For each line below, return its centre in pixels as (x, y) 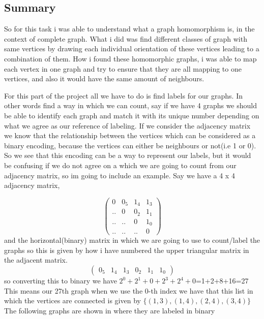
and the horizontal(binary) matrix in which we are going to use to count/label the (132, 240)
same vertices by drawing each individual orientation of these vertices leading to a (132, 49)
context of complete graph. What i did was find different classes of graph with (126, 38)
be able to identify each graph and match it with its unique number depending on (132, 115)
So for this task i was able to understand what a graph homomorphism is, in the (129, 29)
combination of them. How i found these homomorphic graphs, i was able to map (130, 58)
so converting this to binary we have (61, 281)
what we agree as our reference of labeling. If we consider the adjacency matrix (127, 125)
